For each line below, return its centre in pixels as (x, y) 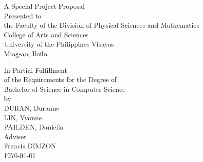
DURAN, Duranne (32, 107)
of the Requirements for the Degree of (60, 79)
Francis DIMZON (30, 146)
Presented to (23, 15)
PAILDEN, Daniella (34, 127)
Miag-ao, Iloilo (26, 53)
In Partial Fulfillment (36, 70)
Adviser (15, 136)
